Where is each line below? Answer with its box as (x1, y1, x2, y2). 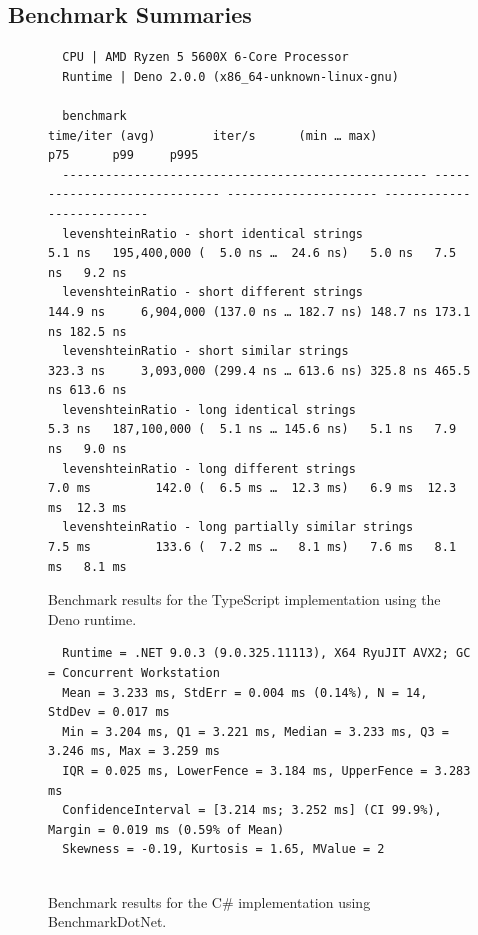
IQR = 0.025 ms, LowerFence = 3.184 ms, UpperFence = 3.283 (62, 763, 471, 778)
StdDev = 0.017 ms (48, 705, 170, 720)
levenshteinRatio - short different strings (62, 285, 363, 300)
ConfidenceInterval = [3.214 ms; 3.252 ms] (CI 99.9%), (62, 803, 442, 818)
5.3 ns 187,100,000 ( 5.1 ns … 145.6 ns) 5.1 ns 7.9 (48, 422, 457, 437)
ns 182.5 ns (48, 324, 127, 339)
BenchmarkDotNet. (48, 911, 167, 932)
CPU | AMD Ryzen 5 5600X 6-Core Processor (62, 50, 349, 65)
